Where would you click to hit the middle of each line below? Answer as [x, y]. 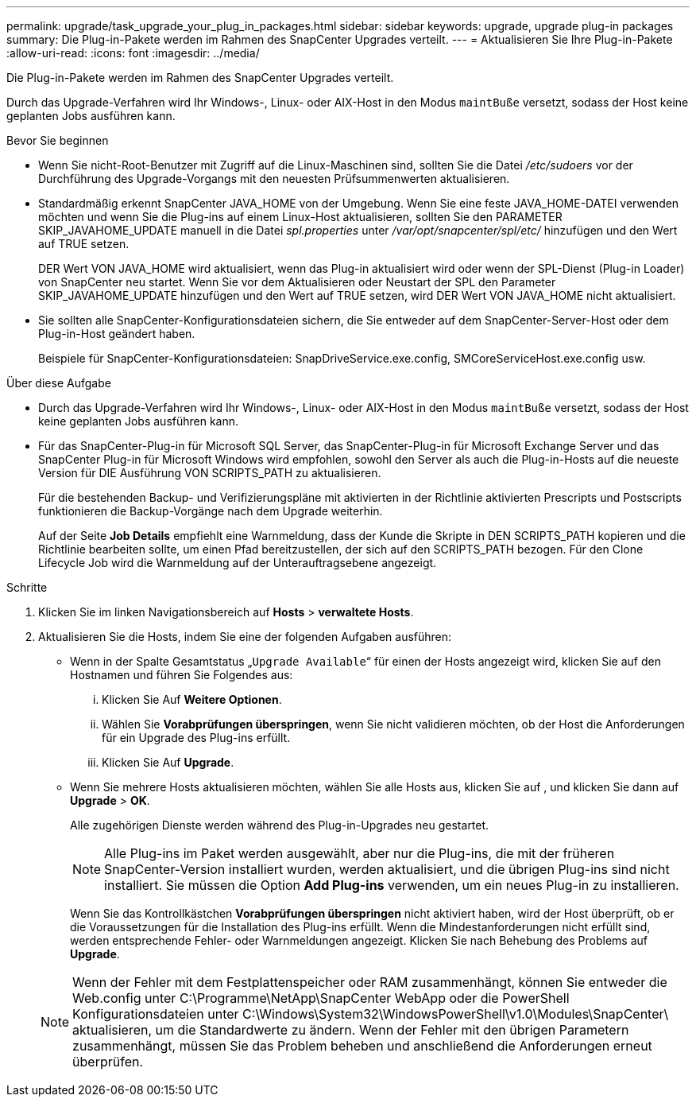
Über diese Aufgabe [59, 383]
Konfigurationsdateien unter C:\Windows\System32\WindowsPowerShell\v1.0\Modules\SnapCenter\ [371, 1014]
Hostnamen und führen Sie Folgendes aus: [182, 675]
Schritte [27, 587]
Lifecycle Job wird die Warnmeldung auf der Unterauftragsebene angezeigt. [238, 563]
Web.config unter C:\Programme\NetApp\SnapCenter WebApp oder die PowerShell [321, 998]
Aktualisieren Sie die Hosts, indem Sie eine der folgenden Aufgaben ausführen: [245, 637]
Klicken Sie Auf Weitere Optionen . [192, 699]
